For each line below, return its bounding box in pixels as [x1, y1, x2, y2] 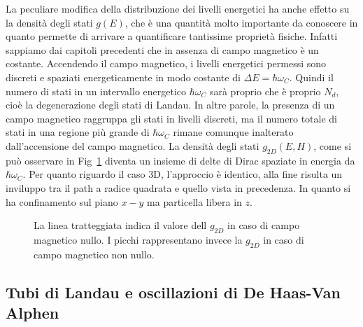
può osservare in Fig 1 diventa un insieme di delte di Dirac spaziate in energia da [6, 153, 355, 167]
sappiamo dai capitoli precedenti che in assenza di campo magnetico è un [6, 42, 319, 57]
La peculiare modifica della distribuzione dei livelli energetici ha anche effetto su [6, 1, 350, 15]
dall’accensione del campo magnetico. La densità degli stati [6, 138, 259, 153]
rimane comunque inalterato [173, 125, 294, 139]
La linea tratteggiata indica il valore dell [34, 218, 207, 232]
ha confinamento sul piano [6, 194, 118, 209]
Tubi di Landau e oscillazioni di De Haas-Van [6, 281, 341, 302]
